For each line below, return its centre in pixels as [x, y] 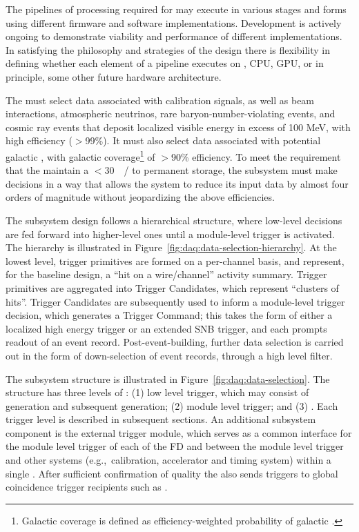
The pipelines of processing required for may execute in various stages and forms [176, 9]
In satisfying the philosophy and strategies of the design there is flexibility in [168, 49]
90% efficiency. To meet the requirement [256, 156]
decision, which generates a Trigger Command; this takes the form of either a [169, 315]
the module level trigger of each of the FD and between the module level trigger [175, 446]
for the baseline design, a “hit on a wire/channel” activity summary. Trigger [166, 274]
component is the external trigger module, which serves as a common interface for [179, 432]
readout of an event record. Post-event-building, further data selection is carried [175, 342]
